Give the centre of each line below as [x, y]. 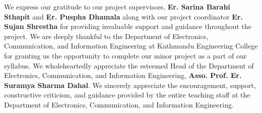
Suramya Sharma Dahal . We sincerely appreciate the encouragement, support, [130, 85]
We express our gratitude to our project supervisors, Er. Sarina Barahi [117, 6]
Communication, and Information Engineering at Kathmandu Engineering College [131, 46]
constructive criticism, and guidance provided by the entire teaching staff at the [127, 95]
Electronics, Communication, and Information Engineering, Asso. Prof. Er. [123, 75]
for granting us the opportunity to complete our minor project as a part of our [125, 55]
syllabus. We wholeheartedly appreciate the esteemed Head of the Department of [129, 65]
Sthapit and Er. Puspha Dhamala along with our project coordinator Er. [123, 16]
